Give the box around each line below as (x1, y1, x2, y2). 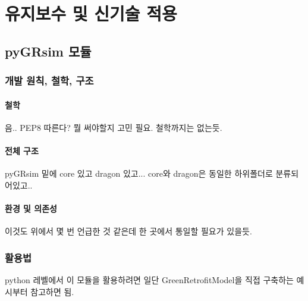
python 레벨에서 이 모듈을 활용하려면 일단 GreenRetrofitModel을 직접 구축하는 (5, 273, 294, 286)
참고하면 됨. (30, 285, 74, 297)
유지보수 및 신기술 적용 (5, 1, 177, 26)
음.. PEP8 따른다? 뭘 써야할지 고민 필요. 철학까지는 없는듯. (5, 121, 222, 133)
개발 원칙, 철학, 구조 (5, 73, 94, 88)
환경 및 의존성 (5, 202, 58, 214)
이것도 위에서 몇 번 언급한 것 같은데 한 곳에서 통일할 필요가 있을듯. (5, 225, 252, 237)
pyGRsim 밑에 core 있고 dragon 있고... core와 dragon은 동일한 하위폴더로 (5, 167, 273, 180)
